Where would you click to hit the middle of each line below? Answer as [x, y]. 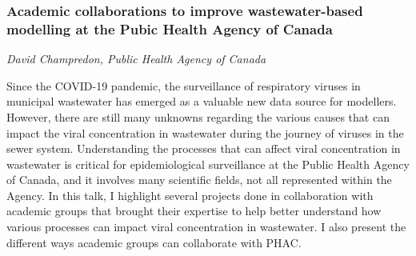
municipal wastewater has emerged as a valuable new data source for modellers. [202, 101]
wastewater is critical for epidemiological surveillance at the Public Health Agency [208, 164]
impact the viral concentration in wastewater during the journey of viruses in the [205, 132]
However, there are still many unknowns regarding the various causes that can [198, 116]
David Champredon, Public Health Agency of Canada [136, 59]
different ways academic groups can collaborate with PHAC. [154, 242]
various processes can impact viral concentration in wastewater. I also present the [206, 227]
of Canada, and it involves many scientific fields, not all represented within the [199, 180]
